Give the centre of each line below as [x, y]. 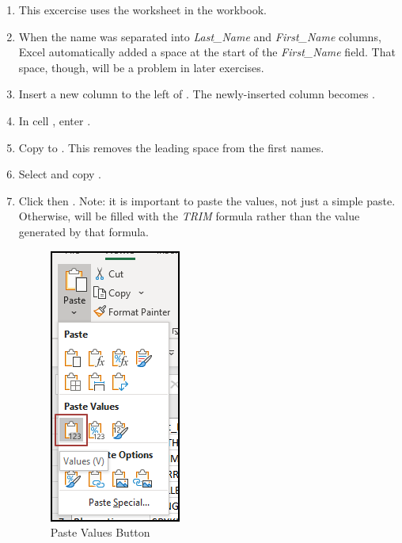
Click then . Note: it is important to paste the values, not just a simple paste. [207, 200]
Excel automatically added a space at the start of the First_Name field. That [207, 52]
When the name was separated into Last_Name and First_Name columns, [200, 36]
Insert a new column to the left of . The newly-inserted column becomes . [197, 94]
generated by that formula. [84, 231]
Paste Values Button [100, 532]
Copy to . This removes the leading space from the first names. [171, 147]
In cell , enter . [55, 120]
